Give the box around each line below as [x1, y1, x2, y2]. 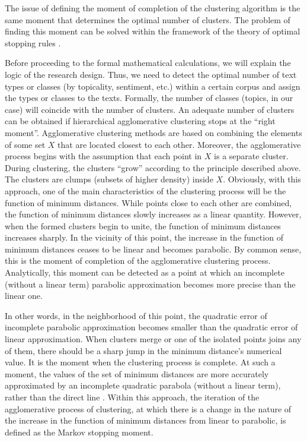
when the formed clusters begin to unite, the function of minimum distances [5, 219, 281, 232]
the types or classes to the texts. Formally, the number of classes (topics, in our [5, 91, 293, 104]
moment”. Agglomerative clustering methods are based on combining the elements [5, 126, 302, 138]
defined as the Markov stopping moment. [5, 425, 153, 438]
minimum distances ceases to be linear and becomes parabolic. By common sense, [5, 242, 302, 255]
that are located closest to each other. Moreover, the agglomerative [57, 138, 301, 150]
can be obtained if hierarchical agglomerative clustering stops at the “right [5, 115, 276, 127]
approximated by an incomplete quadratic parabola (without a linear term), [5, 379, 281, 392]
